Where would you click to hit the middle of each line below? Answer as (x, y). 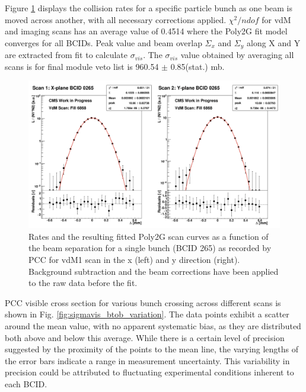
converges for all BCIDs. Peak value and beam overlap (103, 42)
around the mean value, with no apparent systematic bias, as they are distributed (153, 326)
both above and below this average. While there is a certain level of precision (145, 337)
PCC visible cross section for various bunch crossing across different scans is (143, 302)
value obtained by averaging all (237, 55)
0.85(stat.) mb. (197, 66)
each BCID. (26, 383)
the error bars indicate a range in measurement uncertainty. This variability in (147, 360)
